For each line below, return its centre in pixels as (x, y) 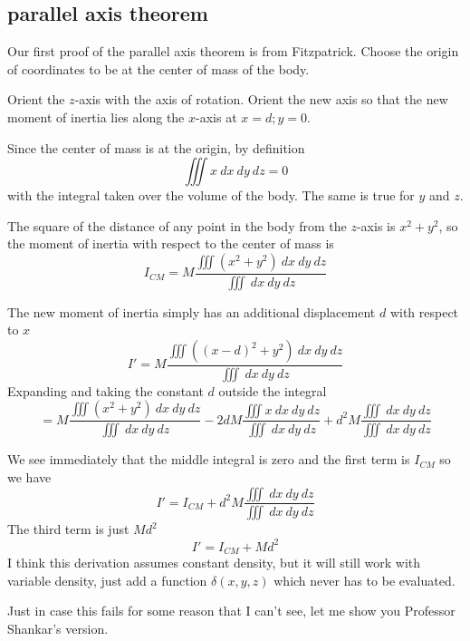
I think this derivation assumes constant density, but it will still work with (214, 562)
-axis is (376, 225)
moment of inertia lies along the (96, 117)
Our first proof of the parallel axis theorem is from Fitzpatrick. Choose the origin (233, 51)
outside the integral (273, 390)
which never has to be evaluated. (364, 580)
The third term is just (68, 529)
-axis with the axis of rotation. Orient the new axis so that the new (261, 99)
